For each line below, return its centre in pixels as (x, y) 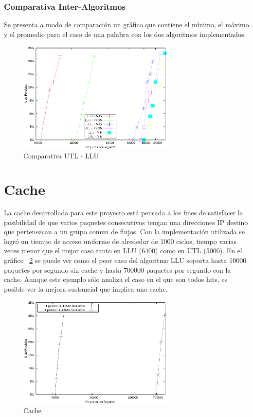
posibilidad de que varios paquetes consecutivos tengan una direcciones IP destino (126, 222)
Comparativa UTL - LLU (61, 156)
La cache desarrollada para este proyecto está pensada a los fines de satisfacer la (124, 213)
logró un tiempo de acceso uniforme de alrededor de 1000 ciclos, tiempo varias (120, 241)
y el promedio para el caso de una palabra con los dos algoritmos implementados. (125, 34)
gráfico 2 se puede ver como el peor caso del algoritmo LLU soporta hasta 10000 (125, 260)
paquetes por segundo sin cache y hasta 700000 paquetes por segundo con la (117, 269)
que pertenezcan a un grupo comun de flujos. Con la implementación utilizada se (124, 232)
